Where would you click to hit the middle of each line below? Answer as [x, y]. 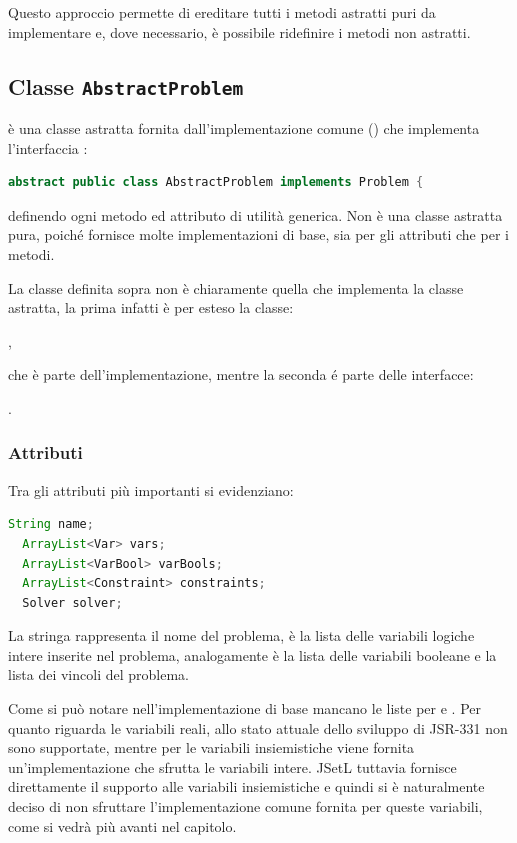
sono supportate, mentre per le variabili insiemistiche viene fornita [211, 747]
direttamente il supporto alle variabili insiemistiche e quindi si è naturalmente [246, 786]
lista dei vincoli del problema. [98, 674]
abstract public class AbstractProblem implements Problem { [216, 182]
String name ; [51, 524]
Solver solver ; [72, 602]
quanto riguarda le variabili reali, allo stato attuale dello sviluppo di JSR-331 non [258, 727]
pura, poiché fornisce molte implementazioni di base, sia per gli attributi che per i [258, 234]
